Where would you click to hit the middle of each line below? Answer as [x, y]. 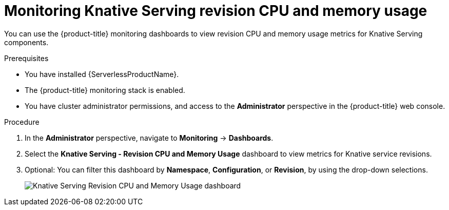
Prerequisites [26, 58]
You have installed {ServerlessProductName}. [102, 74]
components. [26, 42]
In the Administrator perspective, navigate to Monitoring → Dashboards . [149, 138]
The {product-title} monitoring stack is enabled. [105, 90]
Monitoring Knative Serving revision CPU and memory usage [216, 11]
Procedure [22, 122]
